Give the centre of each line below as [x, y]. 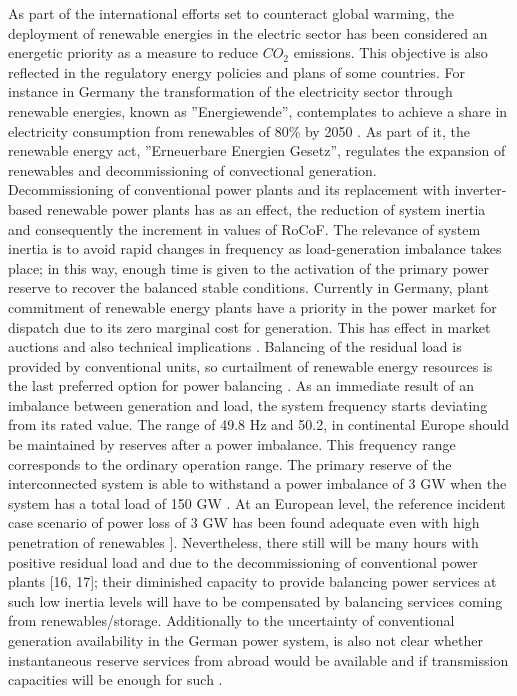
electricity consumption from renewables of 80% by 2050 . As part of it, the [239, 130]
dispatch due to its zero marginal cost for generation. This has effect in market [249, 326]
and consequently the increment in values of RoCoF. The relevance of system [244, 228]
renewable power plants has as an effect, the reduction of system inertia [266, 208]
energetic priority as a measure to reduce [133, 52]
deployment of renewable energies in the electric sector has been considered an [248, 32]
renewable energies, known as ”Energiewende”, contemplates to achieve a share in [258, 110]
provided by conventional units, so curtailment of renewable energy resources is [250, 365]
